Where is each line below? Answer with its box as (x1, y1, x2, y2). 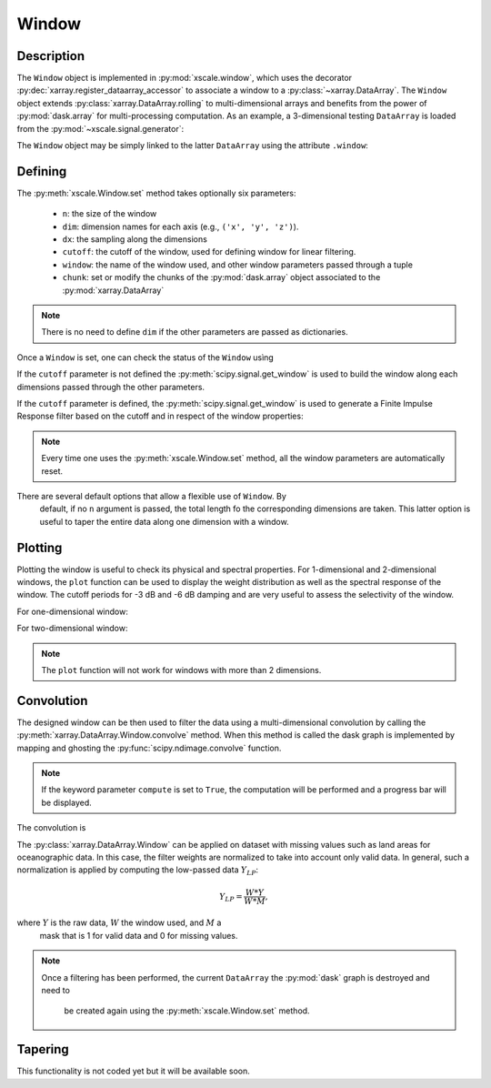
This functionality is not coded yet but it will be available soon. (16, 1065, 250, 1077)
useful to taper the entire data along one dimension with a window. (39, 516, 290, 527)
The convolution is (16, 822, 86, 833)
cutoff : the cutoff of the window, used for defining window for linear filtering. (62, 247, 356, 257)
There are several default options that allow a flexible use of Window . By (16, 490, 286, 501)
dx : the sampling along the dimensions (62, 234, 208, 245)
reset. (41, 465, 64, 477)
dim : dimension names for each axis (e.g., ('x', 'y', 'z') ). (62, 221, 299, 232)
